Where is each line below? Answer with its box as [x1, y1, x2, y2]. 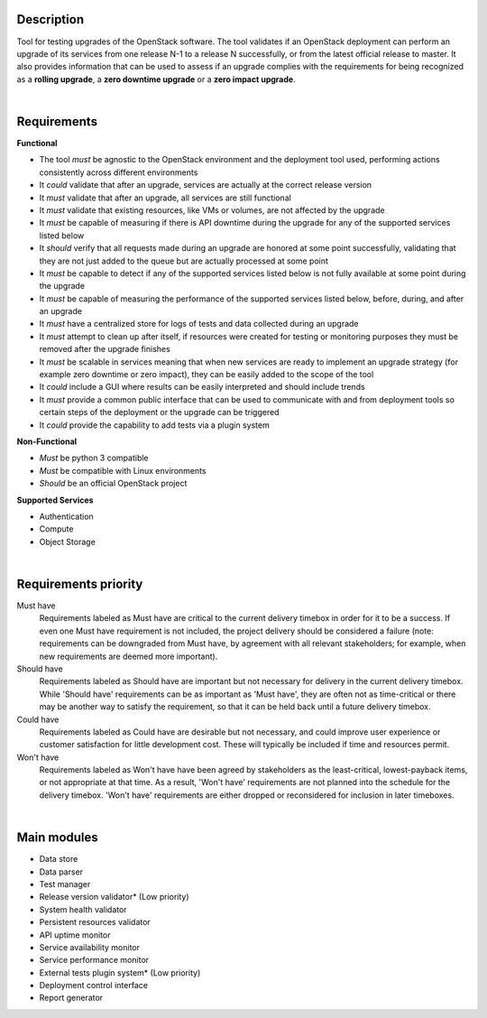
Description [16, 12, 85, 27]
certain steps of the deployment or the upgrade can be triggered [39, 407, 280, 418]
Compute [39, 523, 74, 534]
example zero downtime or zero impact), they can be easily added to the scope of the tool [39, 369, 374, 380]
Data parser [39, 866, 84, 877]
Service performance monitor [39, 955, 149, 966]
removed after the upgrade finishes [39, 344, 170, 355]
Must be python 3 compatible [39, 452, 149, 464]
